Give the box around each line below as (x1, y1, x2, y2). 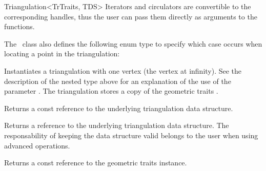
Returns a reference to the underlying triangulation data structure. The (4, 120, 229, 131)
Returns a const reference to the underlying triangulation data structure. (4, 102, 233, 113)
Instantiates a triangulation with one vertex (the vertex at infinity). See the (4, 65, 242, 76)
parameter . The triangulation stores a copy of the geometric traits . (4, 85, 218, 96)
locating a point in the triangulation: (4, 48, 120, 59)
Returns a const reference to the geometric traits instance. (4, 157, 187, 168)
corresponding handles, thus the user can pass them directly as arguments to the (4, 11, 257, 22)
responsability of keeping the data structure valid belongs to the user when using (4, 130, 258, 140)
